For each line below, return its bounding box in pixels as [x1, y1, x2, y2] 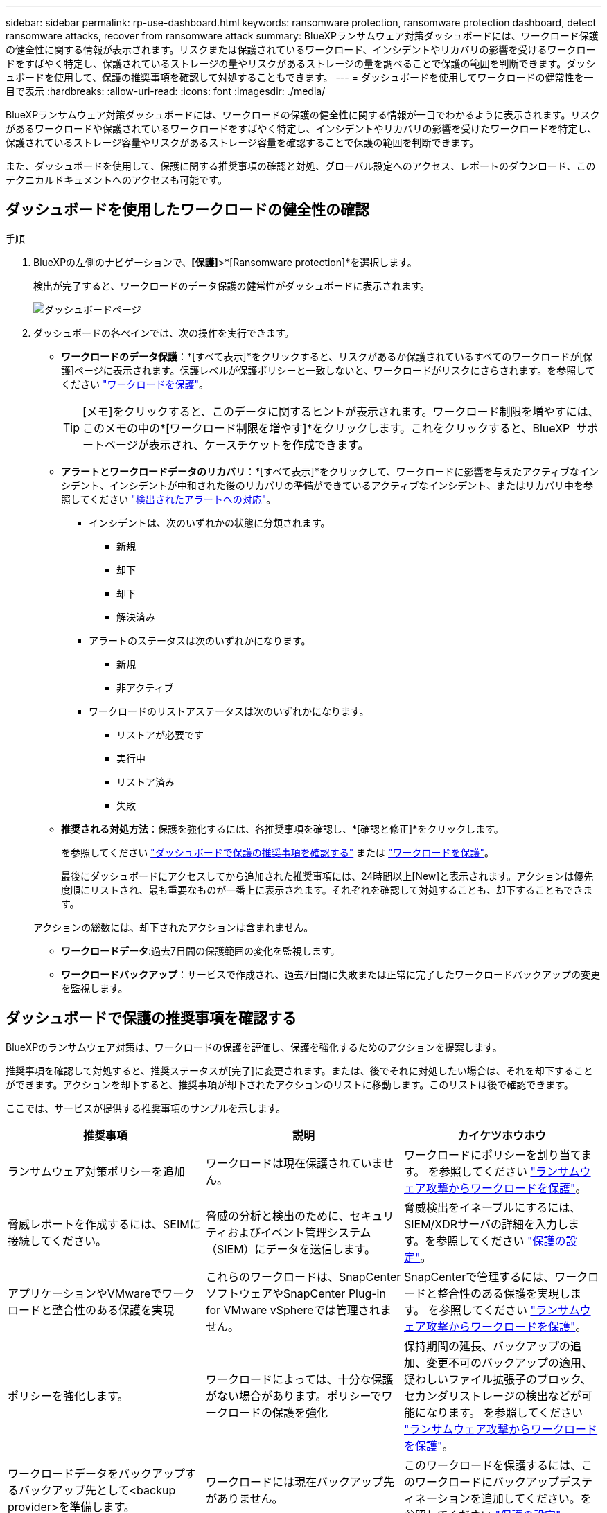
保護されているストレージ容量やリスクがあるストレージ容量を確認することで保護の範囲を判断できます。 [6, 136, 480, 148]
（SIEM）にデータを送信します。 [205, 1241, 376, 1256]
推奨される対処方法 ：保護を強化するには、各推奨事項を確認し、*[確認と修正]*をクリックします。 [61, 822, 504, 835]
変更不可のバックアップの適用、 [425, 1355, 592, 1370]
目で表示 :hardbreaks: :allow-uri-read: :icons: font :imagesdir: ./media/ [6, 85, 326, 97]
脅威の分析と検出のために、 [205, 1208, 350, 1223]
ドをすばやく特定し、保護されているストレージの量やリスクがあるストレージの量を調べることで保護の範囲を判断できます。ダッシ [6, 57, 596, 69]
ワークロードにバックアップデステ [414, 1474, 592, 1489]
